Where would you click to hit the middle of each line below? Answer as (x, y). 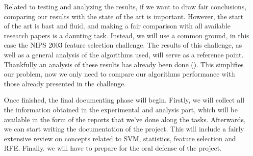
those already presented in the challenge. (65, 83)
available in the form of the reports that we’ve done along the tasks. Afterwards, (125, 119)
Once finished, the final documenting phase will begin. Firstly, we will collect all (124, 100)
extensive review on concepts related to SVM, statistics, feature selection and (120, 138)
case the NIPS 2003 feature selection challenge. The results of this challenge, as (123, 45)
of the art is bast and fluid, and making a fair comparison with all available (117, 26)
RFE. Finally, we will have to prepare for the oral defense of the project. (113, 148)
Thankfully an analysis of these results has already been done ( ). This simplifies (124, 64)
